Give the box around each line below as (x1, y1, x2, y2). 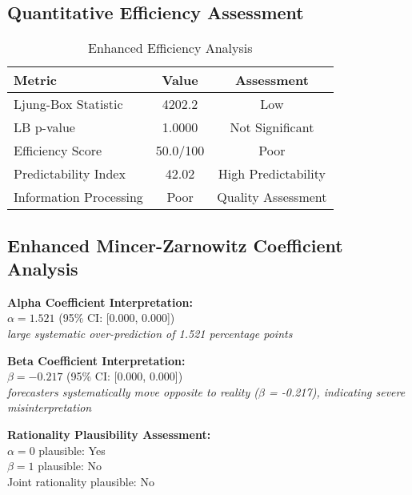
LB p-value (14, 118, 75, 137)
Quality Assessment (217, 187, 327, 207)
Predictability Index (14, 164, 126, 183)
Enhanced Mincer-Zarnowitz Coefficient (7, 232, 343, 257)
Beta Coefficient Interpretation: (7, 352, 186, 368)
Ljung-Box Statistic (14, 95, 123, 114)
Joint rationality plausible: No (7, 473, 154, 489)
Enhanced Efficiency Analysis (87, 38, 253, 58)
